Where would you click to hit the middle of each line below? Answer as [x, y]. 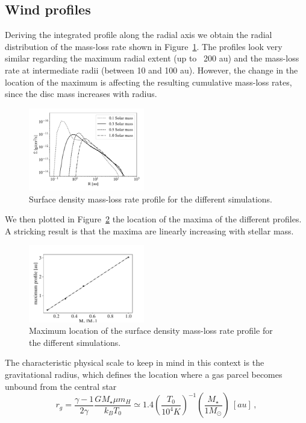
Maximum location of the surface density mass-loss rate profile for [151, 331]
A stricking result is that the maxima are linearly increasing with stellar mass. [149, 230]
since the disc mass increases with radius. [81, 94]
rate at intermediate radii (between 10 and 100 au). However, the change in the [151, 70]
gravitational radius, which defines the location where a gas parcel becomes [144, 374]
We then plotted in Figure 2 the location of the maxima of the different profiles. [153, 219]
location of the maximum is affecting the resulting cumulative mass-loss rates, [148, 82]
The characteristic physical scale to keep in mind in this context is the [135, 362]
